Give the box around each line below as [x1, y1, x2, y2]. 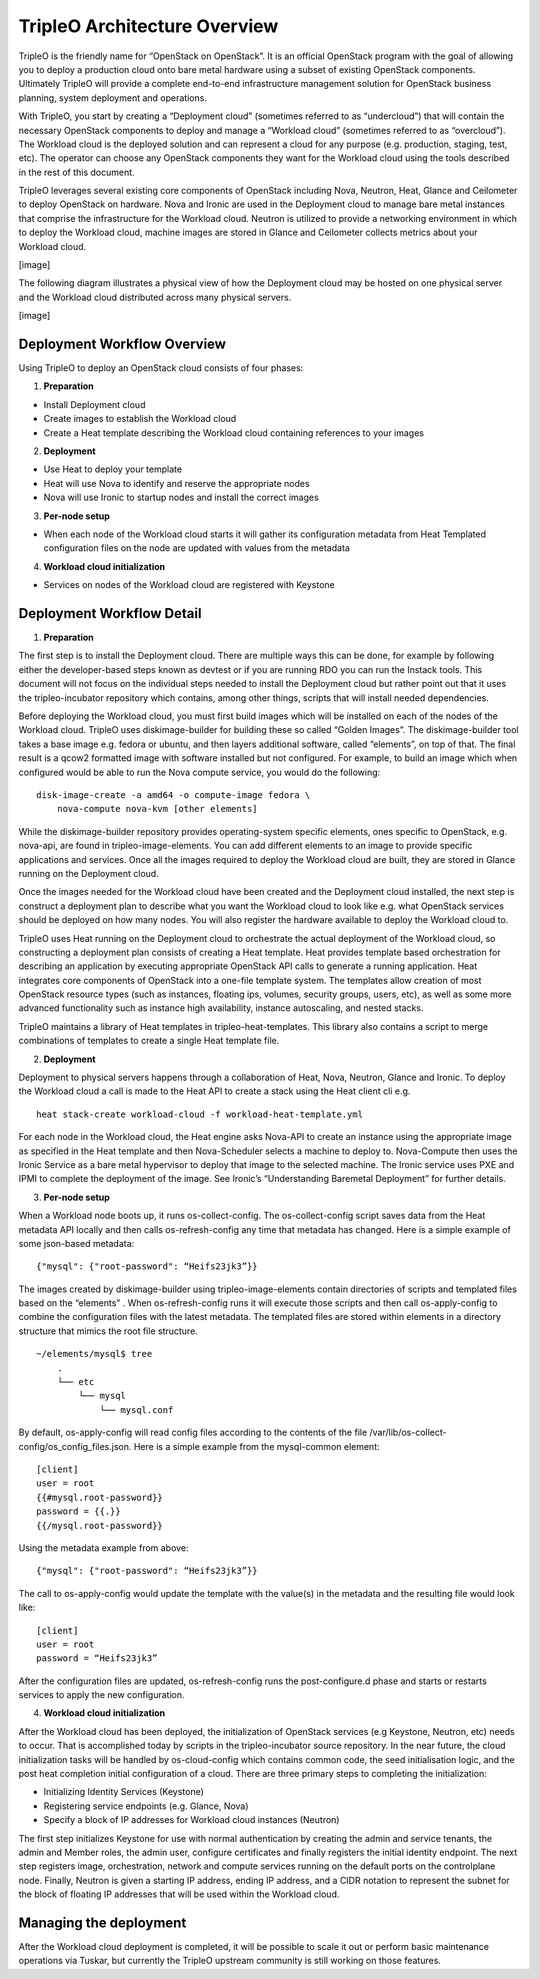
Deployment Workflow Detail [18, 605, 202, 622]
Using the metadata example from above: [18, 1541, 189, 1554]
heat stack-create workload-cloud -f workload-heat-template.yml [36, 1108, 364, 1120]
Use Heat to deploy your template [43, 463, 183, 475]
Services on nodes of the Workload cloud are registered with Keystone [43, 579, 335, 591]
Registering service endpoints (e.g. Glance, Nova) [43, 1800, 249, 1812]
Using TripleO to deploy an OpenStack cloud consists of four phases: [18, 362, 304, 374]
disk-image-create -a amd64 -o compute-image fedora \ [36, 789, 311, 800]
